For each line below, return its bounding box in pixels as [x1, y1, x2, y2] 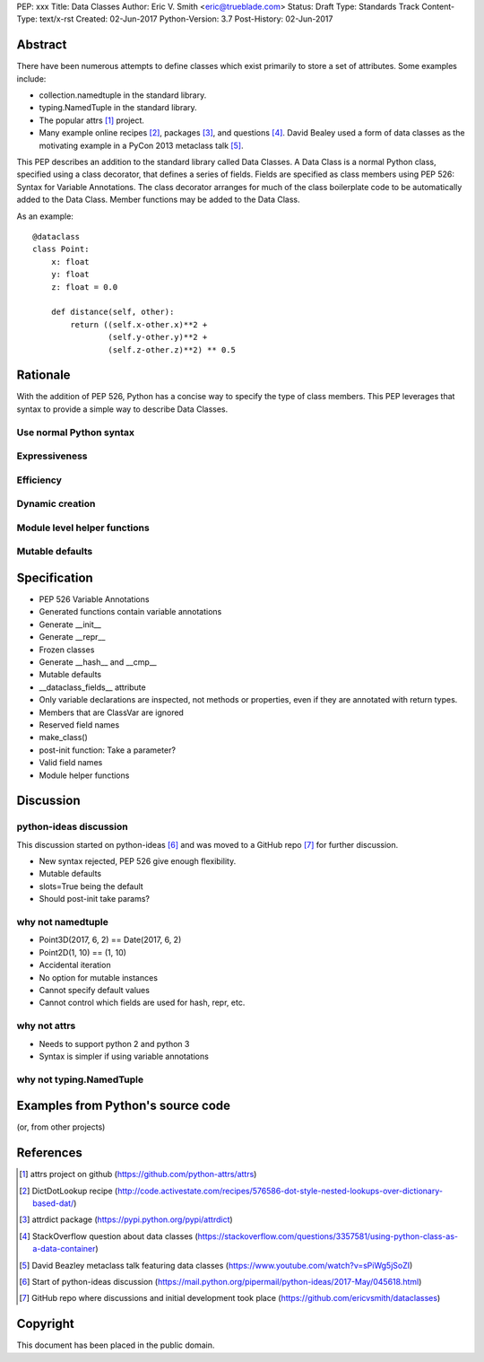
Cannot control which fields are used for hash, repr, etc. [39, 997, 246, 1008]
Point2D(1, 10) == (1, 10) [39, 947, 127, 957]
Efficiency [16, 474, 63, 486]
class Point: [32, 244, 90, 255]
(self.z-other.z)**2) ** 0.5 [108, 345, 237, 354]
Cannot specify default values [39, 984, 150, 995]
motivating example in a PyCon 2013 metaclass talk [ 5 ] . [39, 140, 244, 151]
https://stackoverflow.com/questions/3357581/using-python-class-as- [197, 1230, 459, 1242]
